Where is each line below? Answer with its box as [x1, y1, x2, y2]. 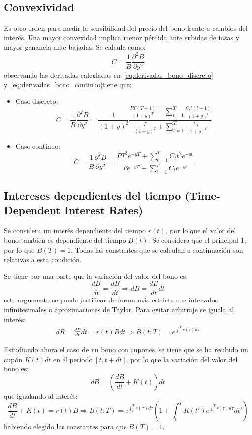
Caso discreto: [15, 96, 58, 106]
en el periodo [53, 354, 93, 364]
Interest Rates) [64, 202, 143, 217]
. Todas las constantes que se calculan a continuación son [70, 244, 243, 255]
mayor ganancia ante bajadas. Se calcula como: [4, 42, 146, 52]
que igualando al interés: [4, 390, 78, 401]
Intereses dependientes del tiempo [4, 188, 181, 203]
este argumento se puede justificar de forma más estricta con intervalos [4, 295, 218, 305]
